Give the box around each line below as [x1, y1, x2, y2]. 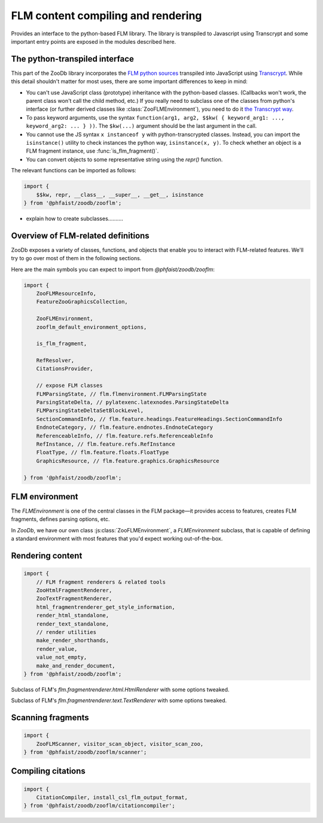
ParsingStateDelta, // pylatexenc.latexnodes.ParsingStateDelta [36, 399, 229, 406]
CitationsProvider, [36, 365, 94, 372]
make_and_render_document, [36, 662, 116, 669]
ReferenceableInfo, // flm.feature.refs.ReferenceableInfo [36, 432, 214, 439]
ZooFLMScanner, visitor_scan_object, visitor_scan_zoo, [36, 740, 204, 747]
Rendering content [11, 551, 83, 561]
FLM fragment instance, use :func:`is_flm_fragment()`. [26, 147, 159, 155]
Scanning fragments [11, 712, 89, 723]
